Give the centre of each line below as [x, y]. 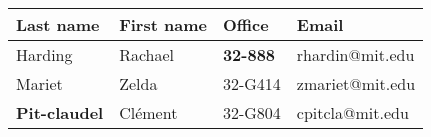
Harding [44, 54]
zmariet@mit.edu [356, 83]
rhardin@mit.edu [355, 54]
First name [163, 24]
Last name [58, 24]
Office [245, 24]
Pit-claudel [60, 112]
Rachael [147, 54]
